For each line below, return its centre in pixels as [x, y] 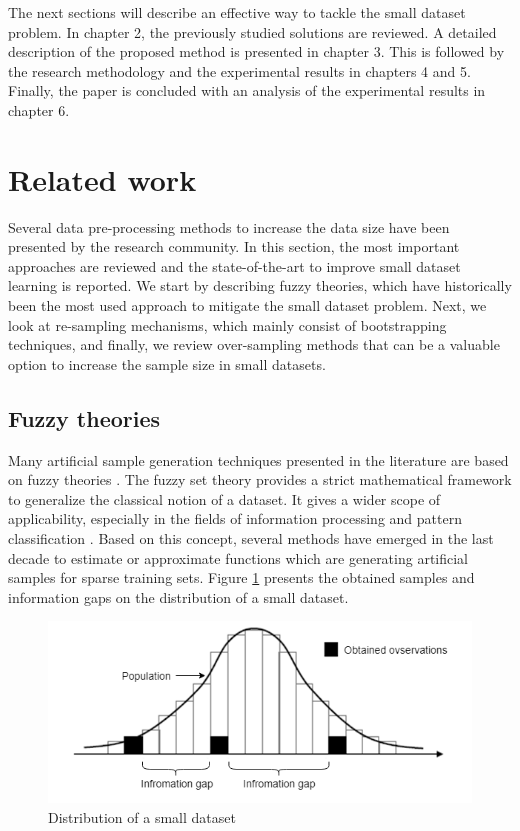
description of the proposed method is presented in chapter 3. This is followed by [256, 51]
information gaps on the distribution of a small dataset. [178, 596]
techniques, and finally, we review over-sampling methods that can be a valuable [254, 344]
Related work [102, 178]
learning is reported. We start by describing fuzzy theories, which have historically [260, 285]
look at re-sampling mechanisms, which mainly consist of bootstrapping [227, 324]
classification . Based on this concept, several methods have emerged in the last [251, 538]
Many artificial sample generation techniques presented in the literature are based [258, 459]
